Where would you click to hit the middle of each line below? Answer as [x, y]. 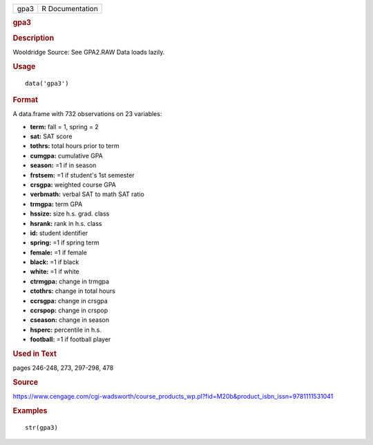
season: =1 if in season [63, 165]
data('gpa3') [47, 83]
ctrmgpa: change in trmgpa [70, 281]
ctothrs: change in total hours [73, 291]
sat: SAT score [51, 136]
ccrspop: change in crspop [69, 310]
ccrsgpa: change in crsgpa [69, 301]
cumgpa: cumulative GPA [67, 155]
